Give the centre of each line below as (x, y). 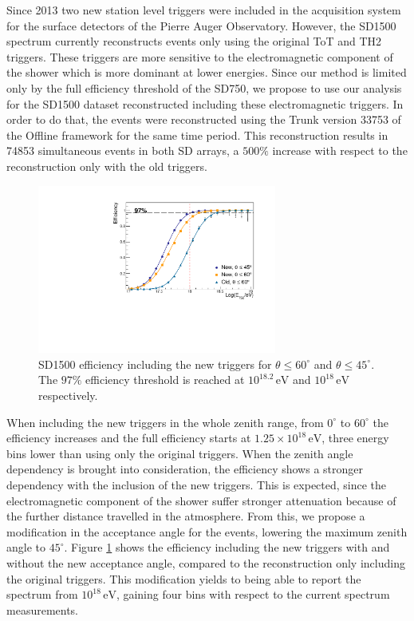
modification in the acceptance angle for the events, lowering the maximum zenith (207, 531)
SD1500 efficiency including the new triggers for (155, 364)
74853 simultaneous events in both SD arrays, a (123, 150)
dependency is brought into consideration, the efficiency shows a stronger (185, 469)
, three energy (355, 438)
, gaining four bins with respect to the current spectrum (253, 594)
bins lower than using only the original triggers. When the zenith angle (180, 453)
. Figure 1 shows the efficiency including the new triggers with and (227, 547)
